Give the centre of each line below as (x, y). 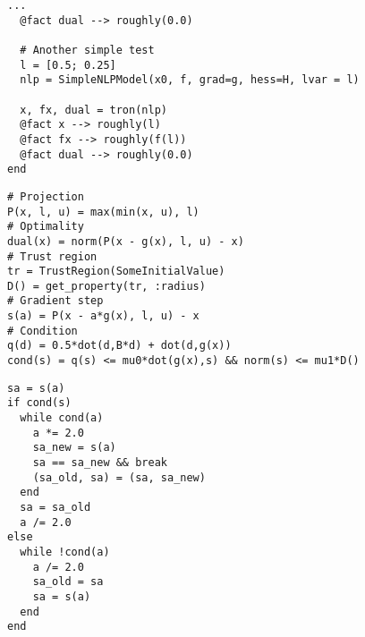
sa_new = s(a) (74, 448)
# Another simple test (87, 50)
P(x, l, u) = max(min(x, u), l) (103, 212)
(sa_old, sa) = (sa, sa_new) (119, 477)
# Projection (46, 196)
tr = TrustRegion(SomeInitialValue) (116, 272)
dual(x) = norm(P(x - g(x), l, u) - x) (126, 241)
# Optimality (46, 227)
